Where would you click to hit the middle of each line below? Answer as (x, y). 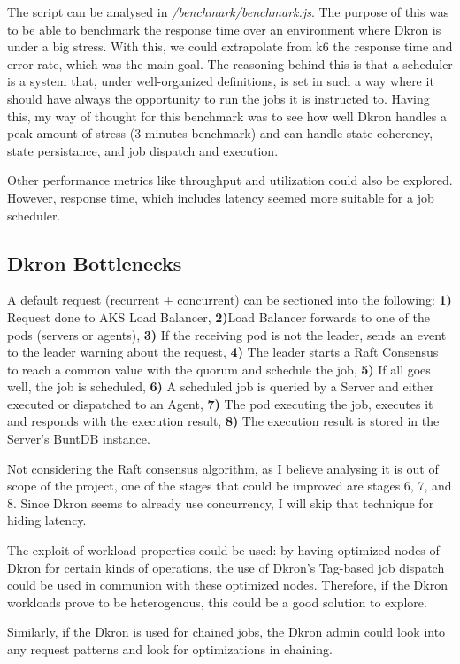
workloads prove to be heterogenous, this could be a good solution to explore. (217, 602)
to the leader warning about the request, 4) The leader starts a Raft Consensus (223, 352)
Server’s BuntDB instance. (79, 439)
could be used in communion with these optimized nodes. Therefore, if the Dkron (227, 585)
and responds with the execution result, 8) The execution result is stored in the (223, 421)
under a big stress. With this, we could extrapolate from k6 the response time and (230, 46)
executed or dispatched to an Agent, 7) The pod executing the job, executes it (220, 403)
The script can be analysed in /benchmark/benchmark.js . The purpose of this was (228, 12)
